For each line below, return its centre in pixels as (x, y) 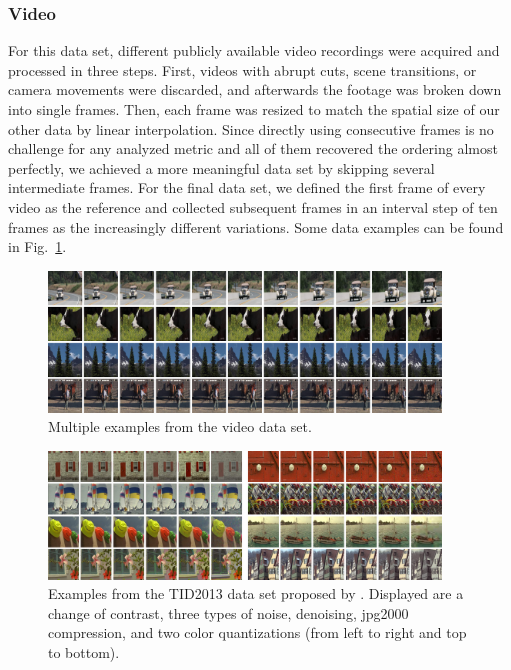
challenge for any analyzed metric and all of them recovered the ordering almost (253, 148)
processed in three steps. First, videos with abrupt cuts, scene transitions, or (242, 69)
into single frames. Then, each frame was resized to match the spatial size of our (254, 109)
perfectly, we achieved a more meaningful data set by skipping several (221, 167)
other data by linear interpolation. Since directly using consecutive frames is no (251, 128)
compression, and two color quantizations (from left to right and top (257, 632)
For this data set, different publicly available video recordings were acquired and (254, 50)
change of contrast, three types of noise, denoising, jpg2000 (228, 612)
